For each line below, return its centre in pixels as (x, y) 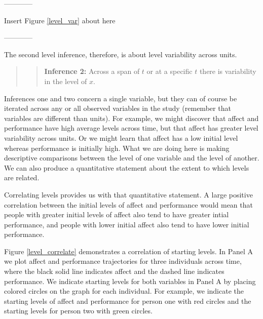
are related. (22, 177)
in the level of (66, 81)
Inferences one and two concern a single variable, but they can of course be (121, 98)
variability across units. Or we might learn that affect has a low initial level (121, 137)
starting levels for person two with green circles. (78, 311)
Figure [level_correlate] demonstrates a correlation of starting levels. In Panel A (128, 251)
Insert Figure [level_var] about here (60, 20)
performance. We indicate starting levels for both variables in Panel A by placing (130, 281)
